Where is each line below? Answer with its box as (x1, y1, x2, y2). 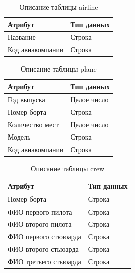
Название (8, 32, 36, 42)
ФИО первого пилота (8, 206, 72, 217)
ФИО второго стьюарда (8, 244, 79, 254)
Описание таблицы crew (31, 163, 105, 174)
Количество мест (8, 119, 59, 129)
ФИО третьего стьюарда (8, 256, 81, 266)
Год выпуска (8, 94, 45, 104)
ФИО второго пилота (8, 219, 72, 229)
